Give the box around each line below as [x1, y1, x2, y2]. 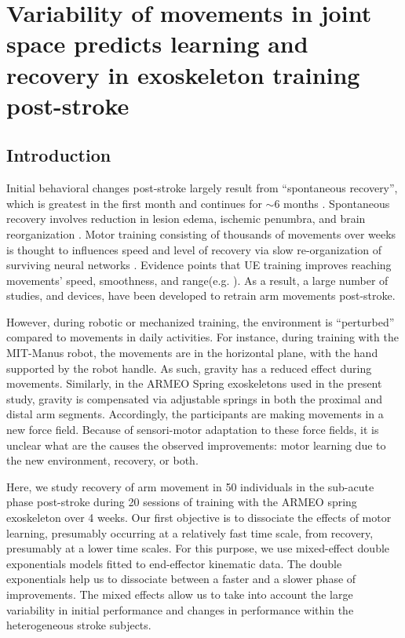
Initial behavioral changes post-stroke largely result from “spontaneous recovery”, [6, 180, 398, 196]
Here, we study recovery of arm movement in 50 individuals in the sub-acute [6, 478, 374, 494]
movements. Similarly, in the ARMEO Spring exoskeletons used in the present [6, 375, 382, 392]
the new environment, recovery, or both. [6, 452, 199, 468]
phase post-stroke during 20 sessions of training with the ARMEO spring [6, 494, 357, 510]
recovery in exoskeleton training [6, 58, 360, 90]
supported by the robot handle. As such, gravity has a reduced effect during [6, 359, 372, 376]
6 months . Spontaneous [274, 195, 390, 211]
